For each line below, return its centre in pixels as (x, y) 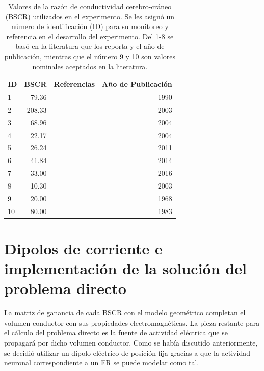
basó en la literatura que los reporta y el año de (90, 46)
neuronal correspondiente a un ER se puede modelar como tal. (102, 363)
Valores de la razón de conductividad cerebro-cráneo (90, 6)
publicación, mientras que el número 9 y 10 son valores (90, 56)
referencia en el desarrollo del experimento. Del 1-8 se (90, 36)
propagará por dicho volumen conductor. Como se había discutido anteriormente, (131, 342)
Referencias (74, 84)
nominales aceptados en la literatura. (90, 66)
